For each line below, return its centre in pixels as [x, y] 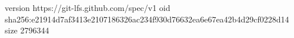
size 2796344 [27, 30]
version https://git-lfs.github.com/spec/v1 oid [88, 7]
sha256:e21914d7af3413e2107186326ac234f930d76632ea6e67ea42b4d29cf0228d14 [147, 19]
